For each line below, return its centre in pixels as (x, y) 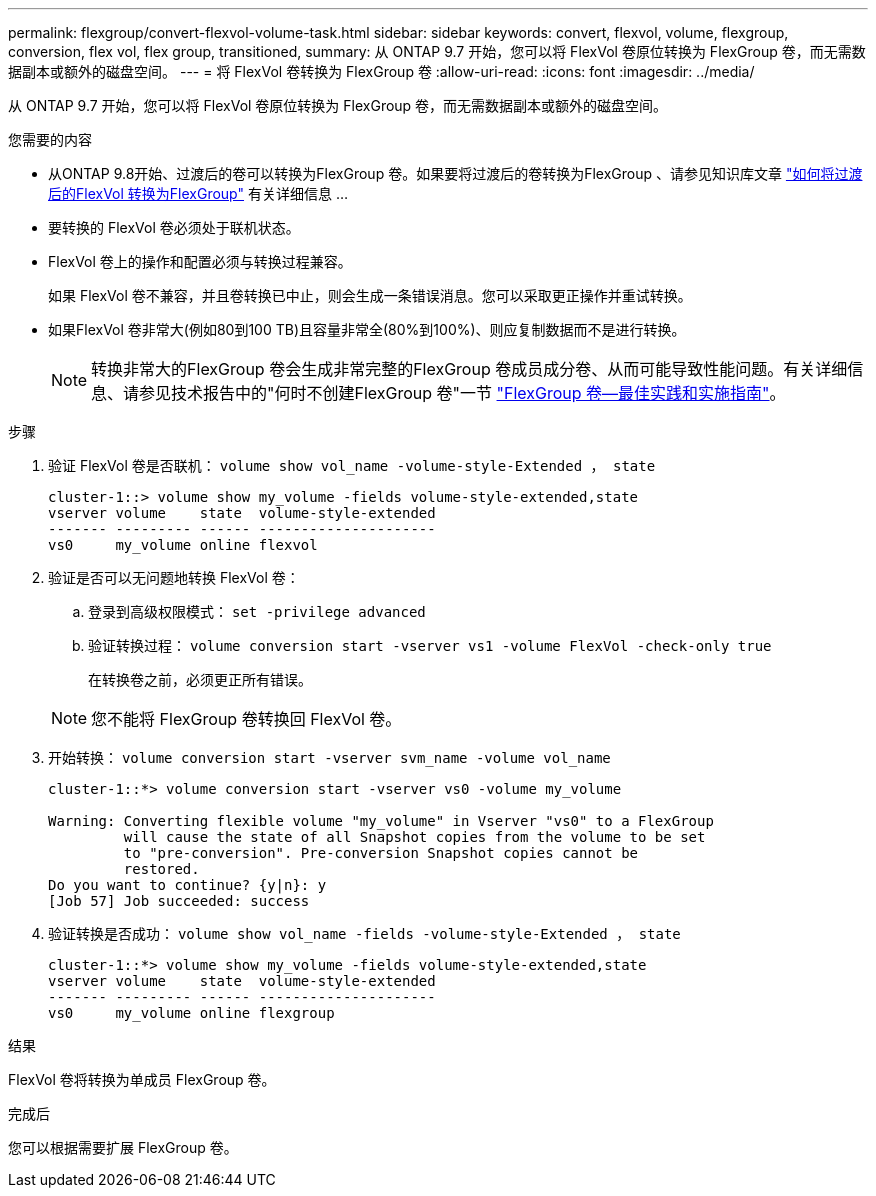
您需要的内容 (50, 139)
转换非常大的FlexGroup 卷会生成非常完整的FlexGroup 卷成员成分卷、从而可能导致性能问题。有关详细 (469, 369)
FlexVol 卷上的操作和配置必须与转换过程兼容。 (200, 261)
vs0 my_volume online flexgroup (191, 1013)
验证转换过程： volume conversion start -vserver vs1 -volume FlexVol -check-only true (430, 645)
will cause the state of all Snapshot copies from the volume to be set (414, 837)
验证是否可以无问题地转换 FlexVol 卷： (174, 577)
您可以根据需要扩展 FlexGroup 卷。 (123, 1147)
